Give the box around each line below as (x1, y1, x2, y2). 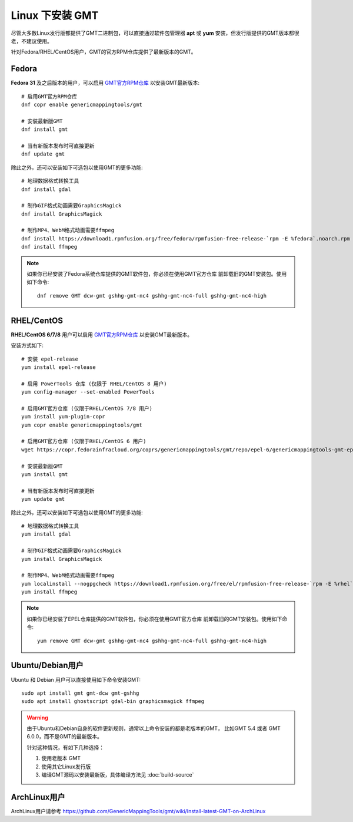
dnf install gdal (21, 186, 71, 193)
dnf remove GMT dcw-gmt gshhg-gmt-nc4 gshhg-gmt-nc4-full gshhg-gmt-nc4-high (37, 292, 267, 299)
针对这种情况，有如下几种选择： (26, 744, 104, 751)
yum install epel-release (21, 364, 96, 371)
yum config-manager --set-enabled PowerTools (21, 389, 155, 395)
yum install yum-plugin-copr (21, 413, 105, 420)
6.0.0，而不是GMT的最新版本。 (26, 733, 103, 740)
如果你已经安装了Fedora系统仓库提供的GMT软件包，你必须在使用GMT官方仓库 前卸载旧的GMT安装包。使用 (26, 270, 287, 278)
